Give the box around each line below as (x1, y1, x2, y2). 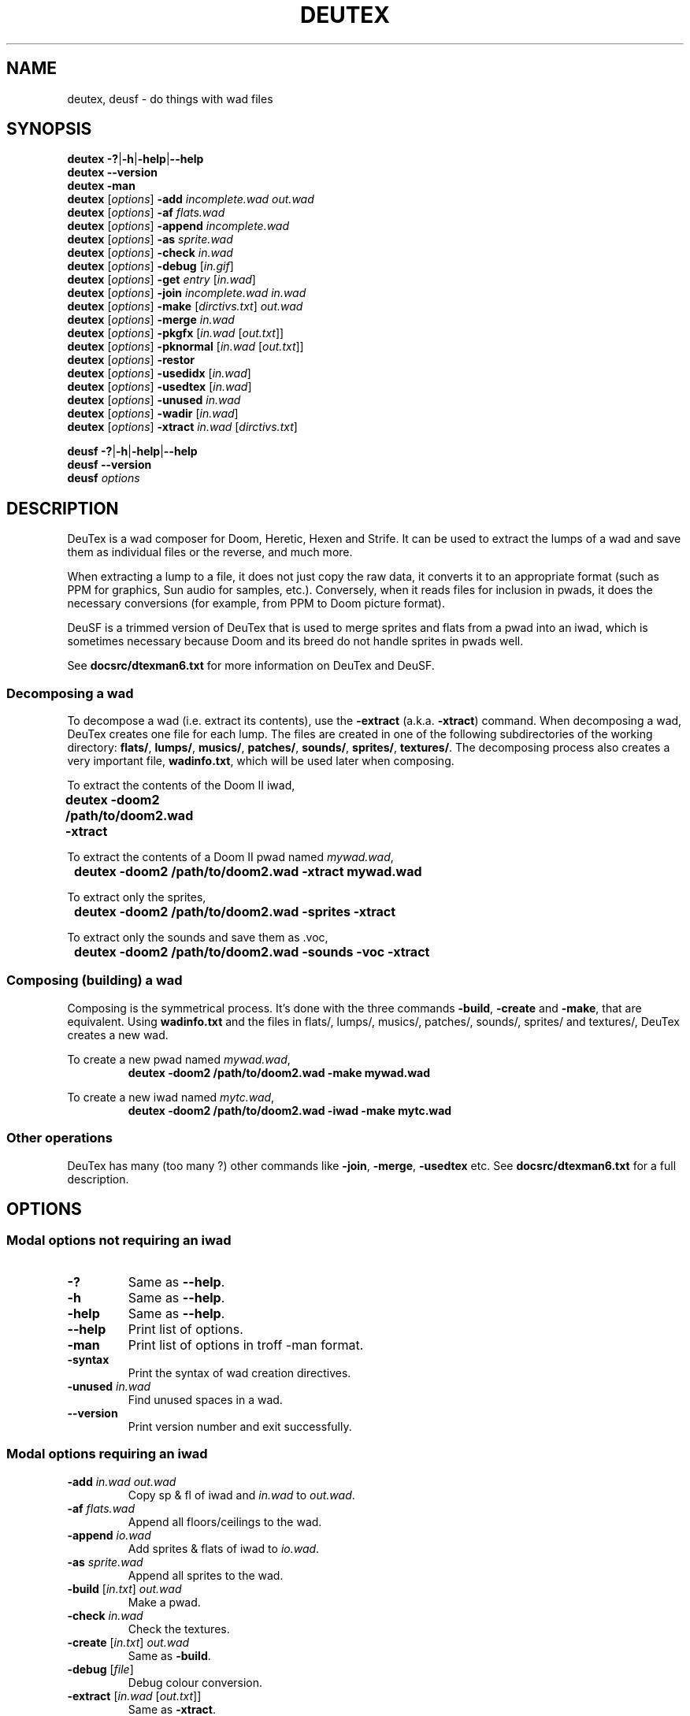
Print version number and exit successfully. (128, 1419, 352, 1433)
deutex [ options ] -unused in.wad (67, 393, 241, 407)
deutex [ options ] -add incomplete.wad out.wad (67, 192, 314, 206)
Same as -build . (128, 1648, 211, 1662)
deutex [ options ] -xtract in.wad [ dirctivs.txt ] (67, 420, 298, 434)
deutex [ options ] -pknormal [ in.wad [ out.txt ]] (67, 340, 304, 354)
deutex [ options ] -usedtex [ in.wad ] (67, 380, 252, 394)
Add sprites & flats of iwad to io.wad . (128, 1541, 320, 1555)
